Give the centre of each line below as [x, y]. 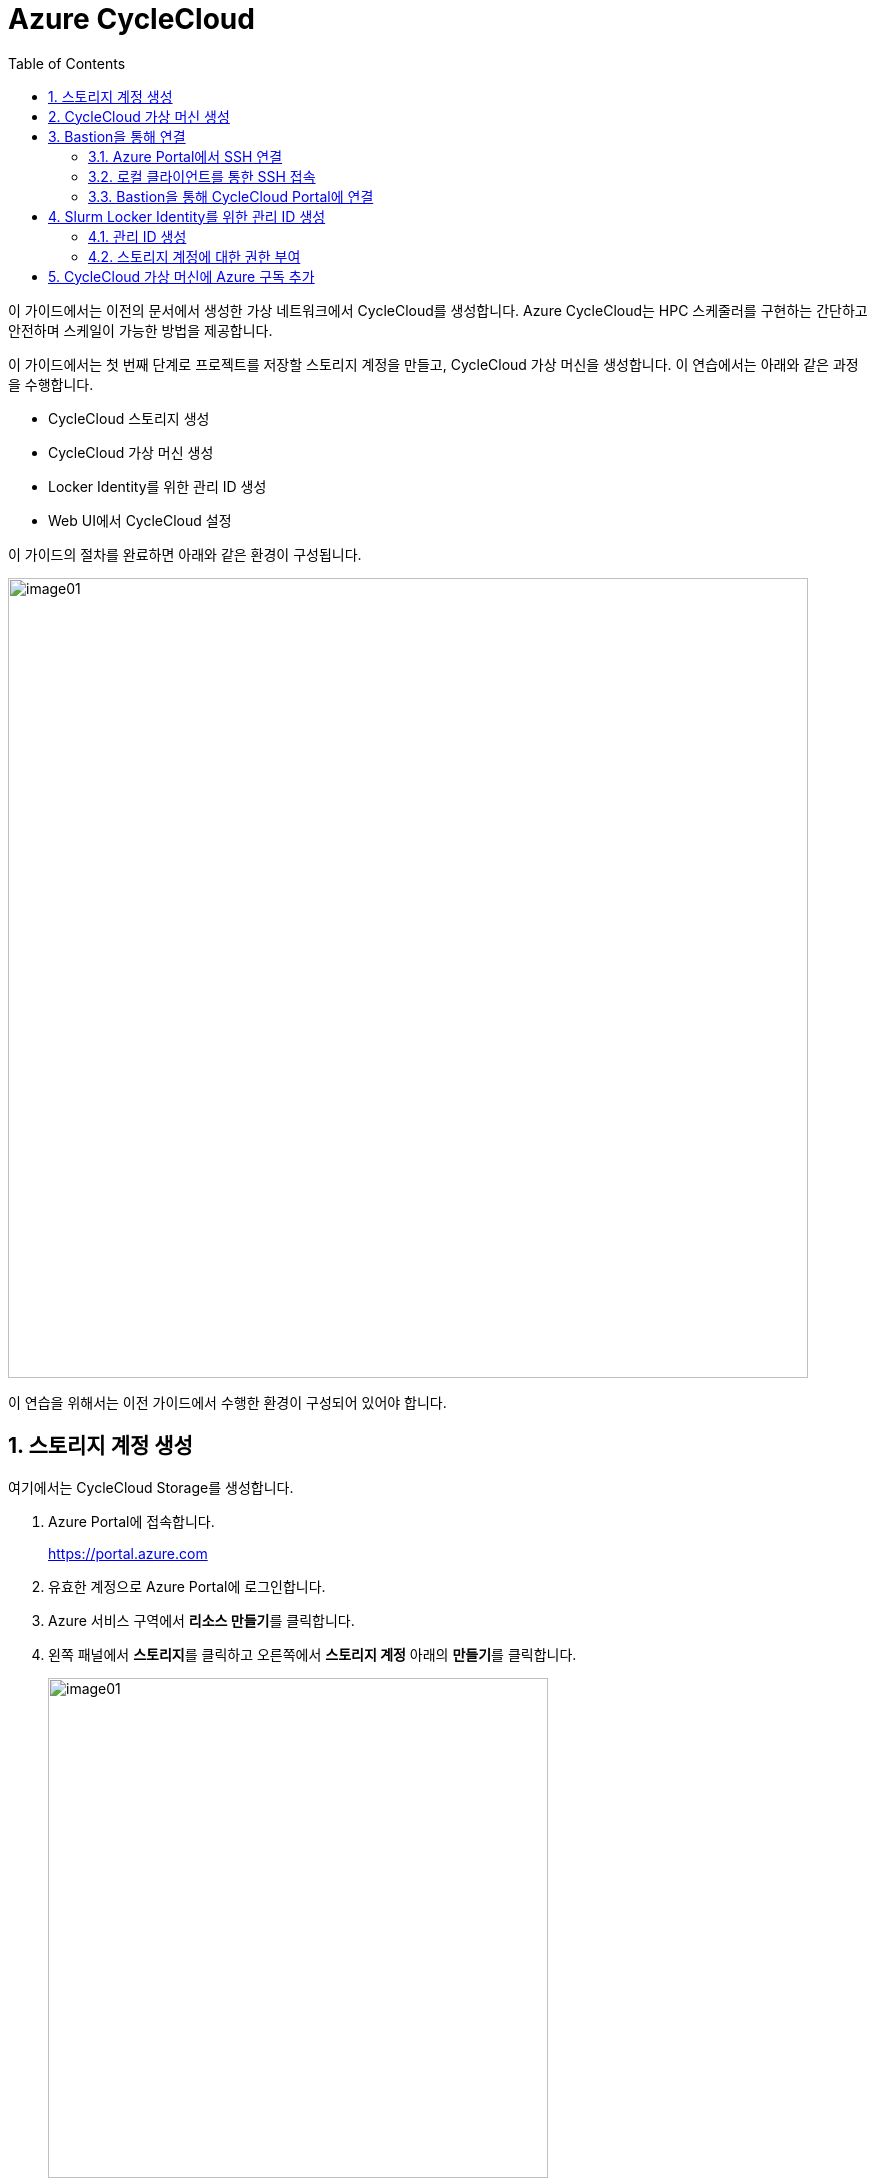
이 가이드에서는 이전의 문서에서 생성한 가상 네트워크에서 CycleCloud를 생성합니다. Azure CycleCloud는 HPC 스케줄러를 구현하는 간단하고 [438, 310]
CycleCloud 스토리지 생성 [129, 418]
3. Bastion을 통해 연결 [117, 136]
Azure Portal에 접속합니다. [131, 1521]
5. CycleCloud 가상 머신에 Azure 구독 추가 [181, 276]
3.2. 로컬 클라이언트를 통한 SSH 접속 [202, 176]
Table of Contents [67, 63]
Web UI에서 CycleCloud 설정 [140, 520]
